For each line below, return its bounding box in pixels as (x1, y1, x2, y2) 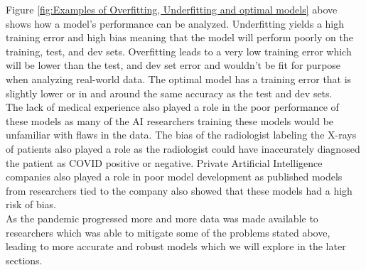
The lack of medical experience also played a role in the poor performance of (6, 99, 339, 114)
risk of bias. (6, 197, 56, 212)
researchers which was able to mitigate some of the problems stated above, (6, 225, 330, 239)
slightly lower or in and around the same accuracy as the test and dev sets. (6, 85, 333, 100)
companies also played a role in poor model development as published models (6, 169, 343, 184)
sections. (6, 252, 43, 267)
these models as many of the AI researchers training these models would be (6, 113, 334, 128)
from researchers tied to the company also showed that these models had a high (6, 183, 352, 198)
